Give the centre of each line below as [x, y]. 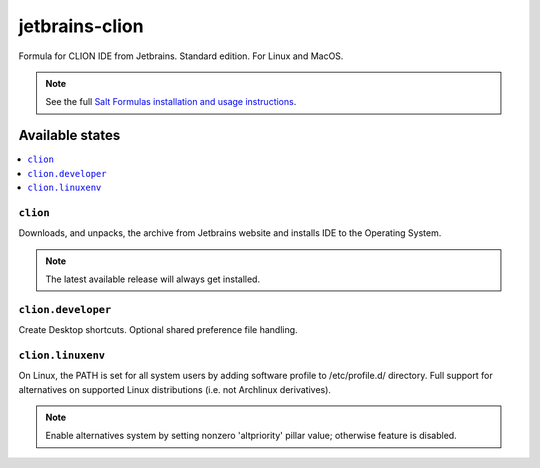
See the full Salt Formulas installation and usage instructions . [171, 102]
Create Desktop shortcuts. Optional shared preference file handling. [158, 330]
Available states [69, 135]
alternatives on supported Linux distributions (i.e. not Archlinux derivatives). [175, 389]
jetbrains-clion [81, 26]
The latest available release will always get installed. [152, 279]
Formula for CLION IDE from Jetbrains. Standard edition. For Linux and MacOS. [181, 56]
